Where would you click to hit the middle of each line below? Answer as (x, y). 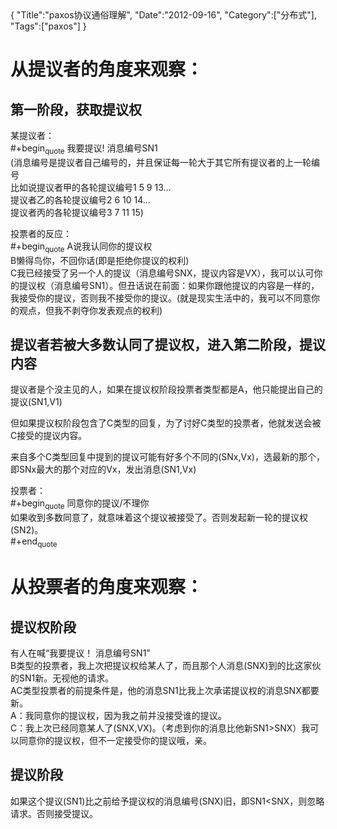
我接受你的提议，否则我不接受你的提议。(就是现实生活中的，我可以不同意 (161, 298)
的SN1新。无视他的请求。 (62, 678)
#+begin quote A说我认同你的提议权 (81, 247)
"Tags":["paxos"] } (48, 26)
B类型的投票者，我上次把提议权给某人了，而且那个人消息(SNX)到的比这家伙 (166, 665)
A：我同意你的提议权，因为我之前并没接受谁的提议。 (118, 715)
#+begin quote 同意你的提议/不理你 (80, 504)
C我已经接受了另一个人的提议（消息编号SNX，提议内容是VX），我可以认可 (162, 273)
